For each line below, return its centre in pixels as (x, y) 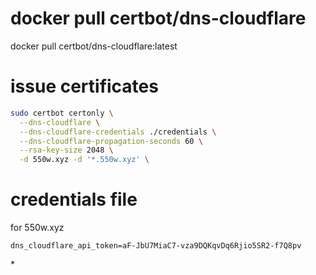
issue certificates (84, 86)
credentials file (74, 199)
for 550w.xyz (37, 228)
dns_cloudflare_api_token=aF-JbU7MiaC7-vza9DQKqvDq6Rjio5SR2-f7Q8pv (156, 246)
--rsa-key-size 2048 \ (66, 150)
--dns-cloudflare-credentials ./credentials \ (118, 132)
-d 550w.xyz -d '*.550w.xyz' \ (84, 160)
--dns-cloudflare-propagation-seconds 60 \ (111, 141)
